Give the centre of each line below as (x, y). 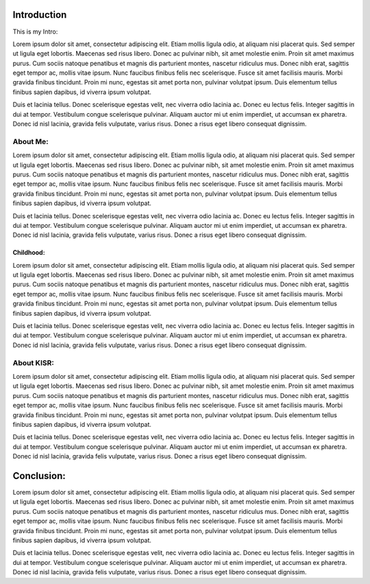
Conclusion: (39, 476)
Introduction (40, 15)
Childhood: (29, 253)
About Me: (31, 141)
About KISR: (33, 362)
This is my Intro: (35, 32)
